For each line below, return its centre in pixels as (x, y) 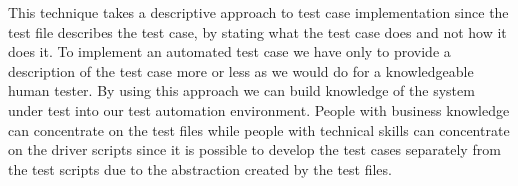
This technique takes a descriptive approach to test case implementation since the (258, 12)
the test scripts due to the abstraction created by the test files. (200, 168)
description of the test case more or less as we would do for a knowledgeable (241, 70)
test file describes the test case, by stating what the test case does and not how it (257, 31)
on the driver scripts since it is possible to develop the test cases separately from (254, 149)
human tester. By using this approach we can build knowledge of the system (241, 90)
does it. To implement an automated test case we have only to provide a (229, 51)
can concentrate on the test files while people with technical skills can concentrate (259, 129)
